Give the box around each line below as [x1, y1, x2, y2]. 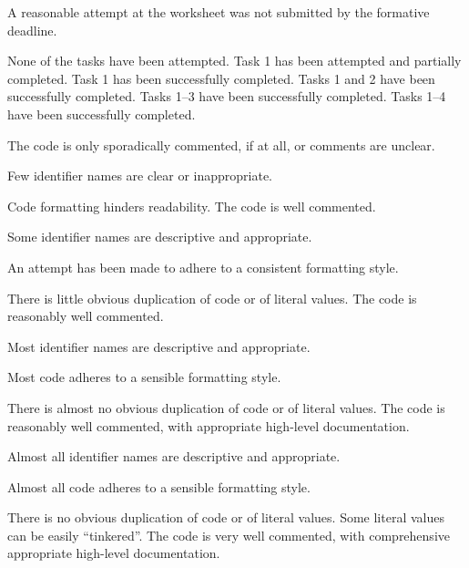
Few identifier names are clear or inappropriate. [7, 166, 273, 185]
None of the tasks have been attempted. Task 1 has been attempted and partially [7, 51, 462, 70]
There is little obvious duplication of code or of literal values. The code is [7, 288, 417, 307]
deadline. [7, 20, 57, 39]
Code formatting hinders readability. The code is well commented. [7, 196, 376, 215]
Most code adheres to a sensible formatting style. [7, 367, 281, 387]
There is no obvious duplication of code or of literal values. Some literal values [7, 508, 444, 527]
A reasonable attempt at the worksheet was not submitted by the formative [7, 3, 430, 21]
